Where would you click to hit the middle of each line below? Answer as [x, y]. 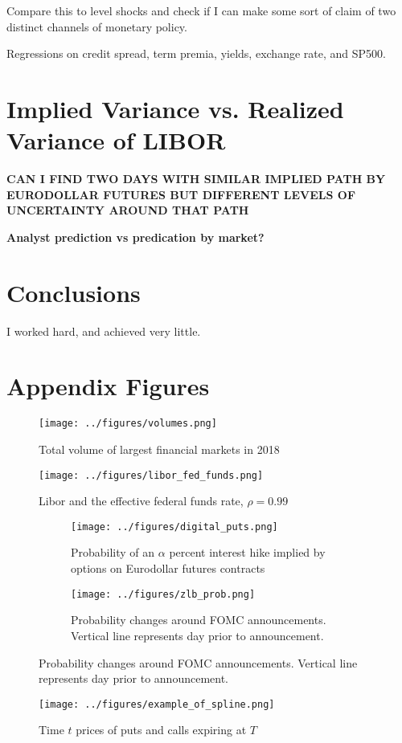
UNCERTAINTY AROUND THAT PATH [128, 210]
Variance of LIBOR [116, 140]
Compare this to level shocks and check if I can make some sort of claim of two [201, 10]
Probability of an [113, 552]
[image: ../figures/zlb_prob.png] [163, 594]
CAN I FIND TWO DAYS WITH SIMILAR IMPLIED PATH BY [196, 179]
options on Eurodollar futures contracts [168, 568]
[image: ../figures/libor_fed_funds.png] [151, 475]
